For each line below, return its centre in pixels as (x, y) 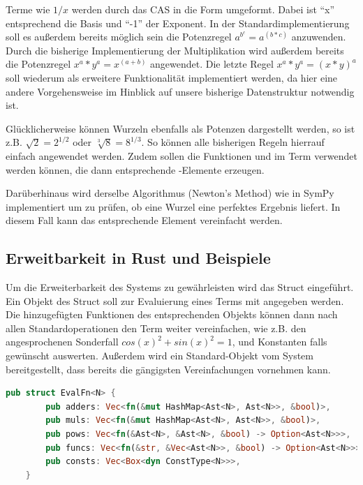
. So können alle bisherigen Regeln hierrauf (233, 142)
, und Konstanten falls (280, 342)
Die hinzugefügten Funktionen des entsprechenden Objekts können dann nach (172, 314)
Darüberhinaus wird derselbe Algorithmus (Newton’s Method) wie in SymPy (170, 193)
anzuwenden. (319, 37)
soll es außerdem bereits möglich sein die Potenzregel (119, 37)
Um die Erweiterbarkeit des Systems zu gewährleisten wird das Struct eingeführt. (180, 287)
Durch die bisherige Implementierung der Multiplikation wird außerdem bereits (175, 50)
